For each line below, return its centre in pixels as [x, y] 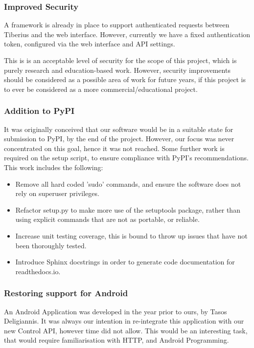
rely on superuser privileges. [57, 193]
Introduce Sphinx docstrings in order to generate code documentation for [125, 262]
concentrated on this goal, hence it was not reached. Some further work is [114, 148]
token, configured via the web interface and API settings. [90, 44]
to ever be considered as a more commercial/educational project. [101, 89]
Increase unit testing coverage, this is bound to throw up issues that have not [131, 235]
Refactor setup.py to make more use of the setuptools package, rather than [128, 209]
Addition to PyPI [39, 111]
